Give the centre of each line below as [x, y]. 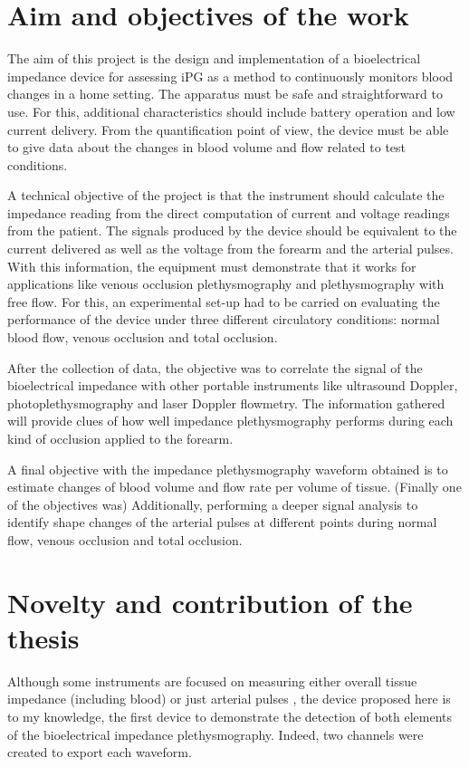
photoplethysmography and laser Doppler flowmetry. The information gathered [226, 403]
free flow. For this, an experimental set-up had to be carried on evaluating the [224, 301]
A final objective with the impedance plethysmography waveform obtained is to [228, 469]
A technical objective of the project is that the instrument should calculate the [226, 195]
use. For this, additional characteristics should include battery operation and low [231, 111]
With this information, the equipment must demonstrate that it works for [212, 266]
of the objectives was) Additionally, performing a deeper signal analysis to [213, 504]
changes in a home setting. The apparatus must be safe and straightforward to [225, 94]
